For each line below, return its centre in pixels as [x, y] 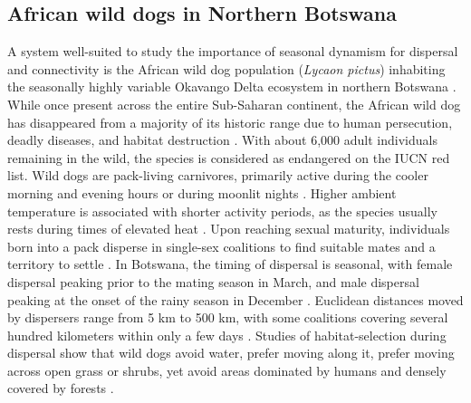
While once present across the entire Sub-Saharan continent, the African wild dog [234, 104]
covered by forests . [61, 388]
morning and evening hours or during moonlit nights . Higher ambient [202, 192]
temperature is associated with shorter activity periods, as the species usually [222, 211]
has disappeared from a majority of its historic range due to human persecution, [230, 122]
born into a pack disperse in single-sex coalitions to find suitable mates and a [221, 246]
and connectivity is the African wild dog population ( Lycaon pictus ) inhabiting [226, 68]
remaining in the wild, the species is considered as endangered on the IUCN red [229, 157]
